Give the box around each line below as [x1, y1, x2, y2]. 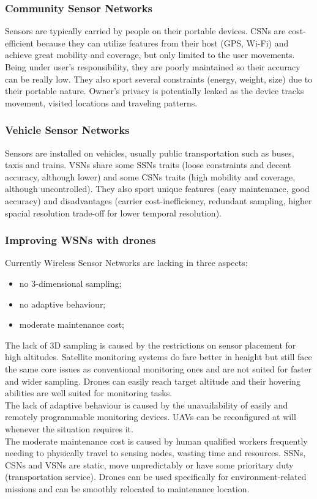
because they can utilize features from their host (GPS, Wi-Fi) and [36, 36, 289, 49]
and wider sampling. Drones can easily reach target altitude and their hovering [5, 374, 300, 387]
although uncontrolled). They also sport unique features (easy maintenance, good [5, 182, 310, 195]
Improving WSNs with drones [5, 232, 156, 248]
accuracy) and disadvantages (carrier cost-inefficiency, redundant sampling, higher [5, 194, 312, 207]
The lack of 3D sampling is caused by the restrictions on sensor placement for [5, 338, 296, 351]
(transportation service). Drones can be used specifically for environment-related [5, 470, 307, 483]
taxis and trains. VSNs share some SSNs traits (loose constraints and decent [5, 158, 291, 171]
